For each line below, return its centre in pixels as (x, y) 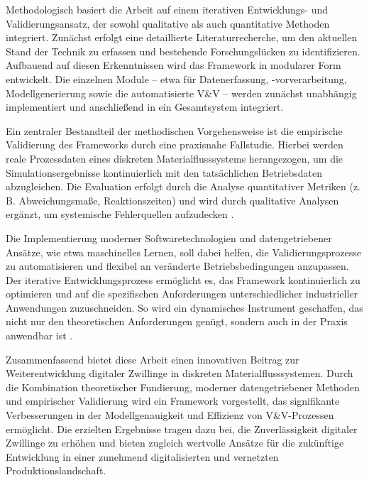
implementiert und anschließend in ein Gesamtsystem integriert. (145, 107)
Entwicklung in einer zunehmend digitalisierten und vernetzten (142, 456)
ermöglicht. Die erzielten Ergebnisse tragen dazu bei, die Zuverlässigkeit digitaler (182, 429)
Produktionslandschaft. (56, 470)
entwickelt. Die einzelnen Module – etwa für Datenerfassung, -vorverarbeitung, (176, 78)
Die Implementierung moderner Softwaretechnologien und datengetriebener (169, 238)
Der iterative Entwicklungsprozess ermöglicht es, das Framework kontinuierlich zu (183, 279)
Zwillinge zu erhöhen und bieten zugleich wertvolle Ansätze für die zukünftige (175, 443)
